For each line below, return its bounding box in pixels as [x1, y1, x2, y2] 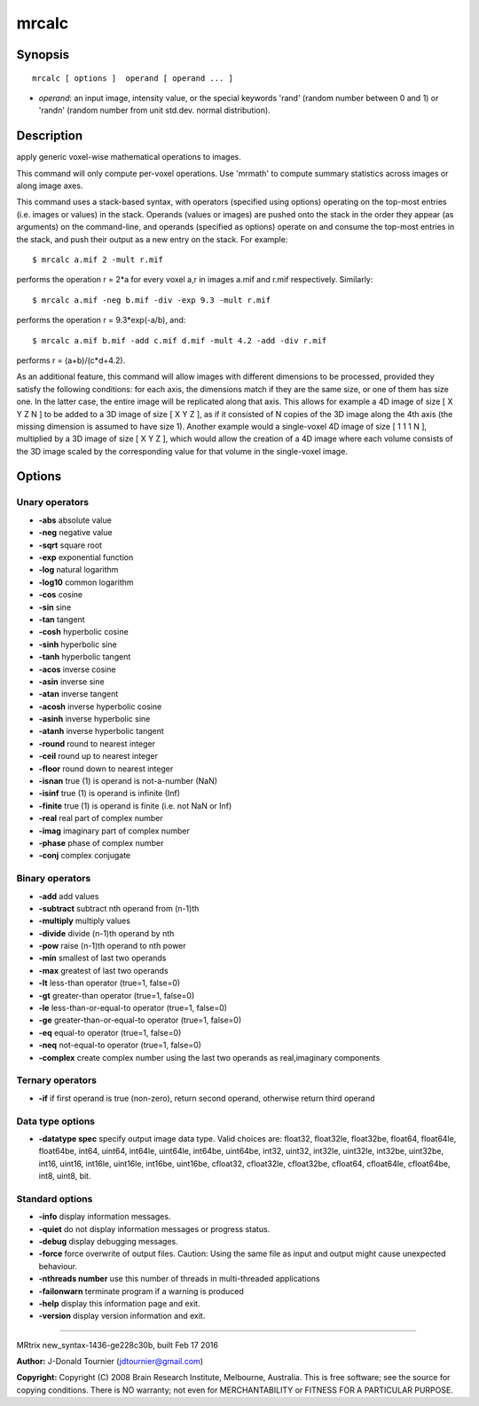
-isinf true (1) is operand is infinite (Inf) [38, 788, 181, 799]
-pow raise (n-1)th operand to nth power [38, 941, 186, 952]
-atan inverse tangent [38, 689, 119, 699]
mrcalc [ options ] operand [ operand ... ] [32, 73, 234, 83]
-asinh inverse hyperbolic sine [38, 714, 151, 724]
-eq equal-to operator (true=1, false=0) [38, 1027, 182, 1038]
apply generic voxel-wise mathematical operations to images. [16, 152, 241, 162]
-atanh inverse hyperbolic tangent [38, 726, 164, 737]
